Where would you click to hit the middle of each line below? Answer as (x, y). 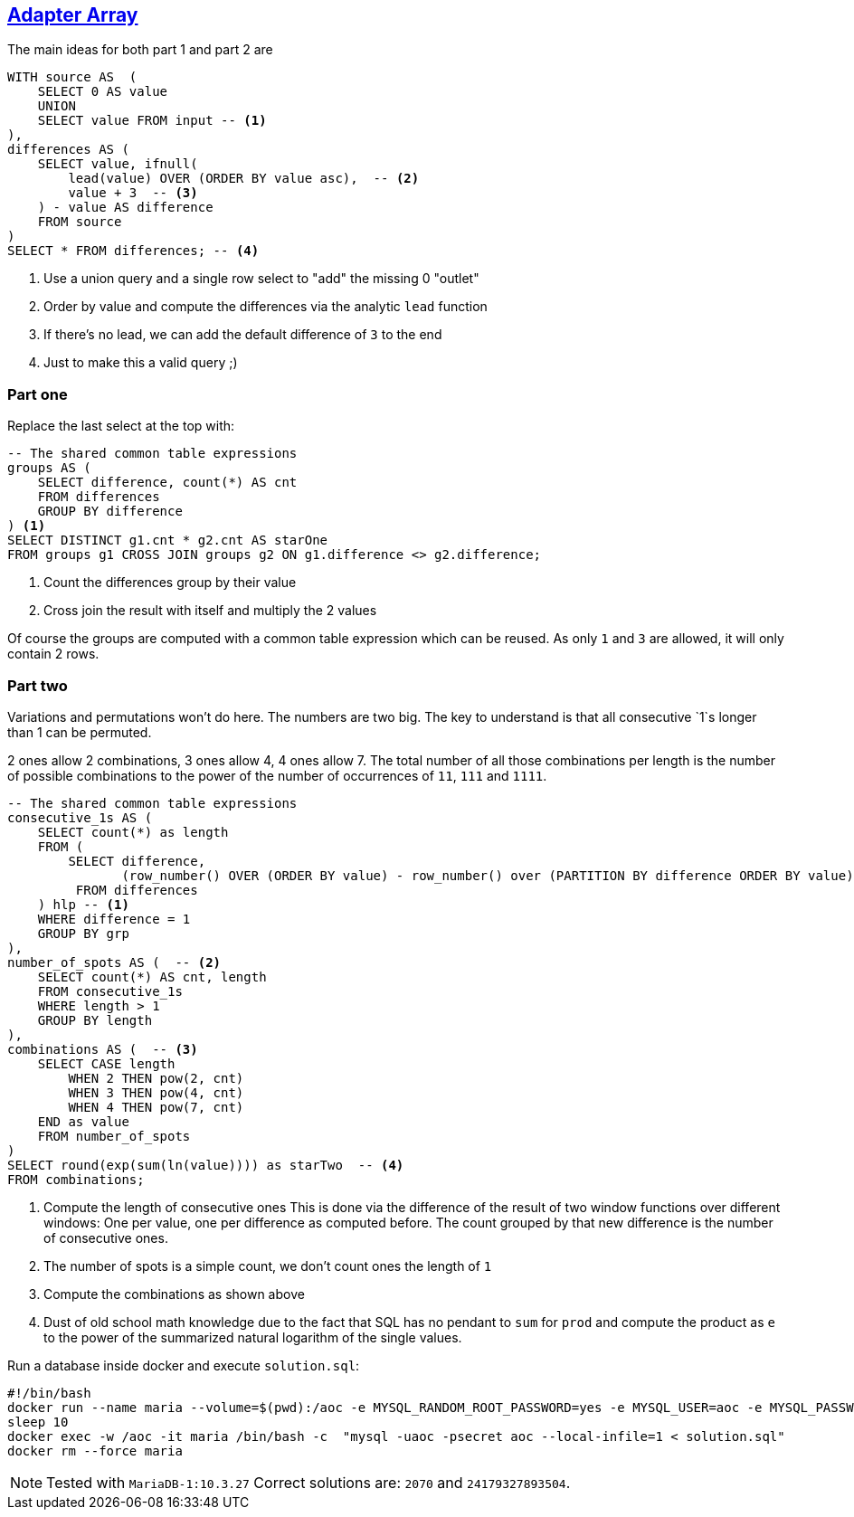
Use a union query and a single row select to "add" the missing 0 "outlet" (261, 279)
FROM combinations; (76, 1179)
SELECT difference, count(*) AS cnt (167, 483)
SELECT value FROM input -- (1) (152, 121)
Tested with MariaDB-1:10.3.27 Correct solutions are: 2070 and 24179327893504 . (308, 1482)
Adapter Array (73, 15)
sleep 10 (38, 1422)
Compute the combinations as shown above (174, 1294)
